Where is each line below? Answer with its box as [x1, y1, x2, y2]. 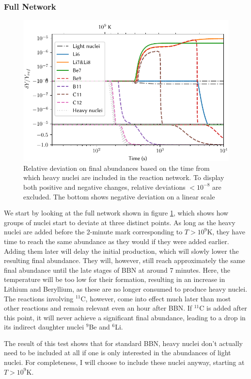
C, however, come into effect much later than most [80, 293, 231, 303]
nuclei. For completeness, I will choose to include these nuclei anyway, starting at [4, 357, 245, 367]
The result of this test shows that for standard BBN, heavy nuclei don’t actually [4, 338, 243, 348]
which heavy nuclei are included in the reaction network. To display [23, 172, 224, 182]
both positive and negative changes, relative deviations [23, 181, 186, 192]
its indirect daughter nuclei [4, 322, 84, 332]
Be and [89, 322, 110, 332]
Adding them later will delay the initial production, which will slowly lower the [4, 246, 239, 256]
